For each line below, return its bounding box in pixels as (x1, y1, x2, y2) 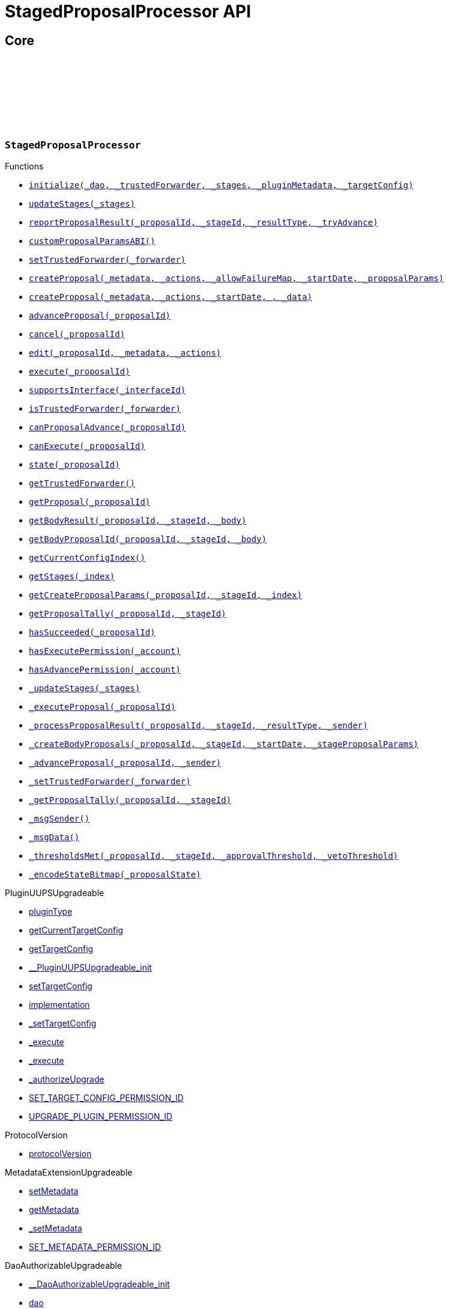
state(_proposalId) (29, 459, 120, 469)
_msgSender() (29, 813, 90, 823)
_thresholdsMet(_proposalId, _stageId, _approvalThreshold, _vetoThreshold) (29, 850, 399, 861)
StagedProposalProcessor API (5, 1, 252, 22)
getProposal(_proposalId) (29, 496, 151, 507)
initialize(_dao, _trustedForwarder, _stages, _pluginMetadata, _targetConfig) (29, 180, 414, 190)
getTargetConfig (29, 943, 94, 954)
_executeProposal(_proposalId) (29, 701, 176, 712)
